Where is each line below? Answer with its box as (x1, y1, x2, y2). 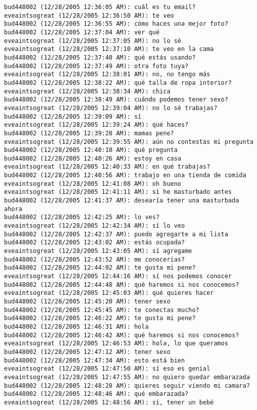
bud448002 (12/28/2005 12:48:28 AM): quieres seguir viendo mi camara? (4, 382, 250, 389)
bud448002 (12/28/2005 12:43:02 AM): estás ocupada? (4, 239, 185, 246)
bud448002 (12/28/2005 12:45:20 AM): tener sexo (4, 297, 171, 305)
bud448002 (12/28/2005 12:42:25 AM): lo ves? (4, 214, 160, 221)
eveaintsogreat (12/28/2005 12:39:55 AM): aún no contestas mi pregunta (4, 138, 253, 145)
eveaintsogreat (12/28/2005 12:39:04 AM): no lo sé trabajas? (4, 104, 218, 112)
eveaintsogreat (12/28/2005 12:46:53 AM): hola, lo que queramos (4, 340, 228, 347)
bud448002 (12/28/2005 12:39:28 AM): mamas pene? (4, 129, 174, 137)
